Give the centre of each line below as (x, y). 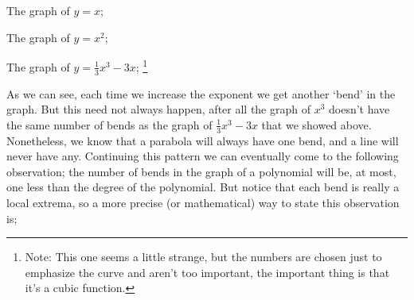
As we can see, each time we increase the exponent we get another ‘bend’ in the (201, 93)
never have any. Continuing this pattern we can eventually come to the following (203, 156)
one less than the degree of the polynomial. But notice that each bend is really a (203, 187)
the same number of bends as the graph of (109, 124)
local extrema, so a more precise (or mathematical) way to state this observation (203, 203)
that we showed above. (316, 124)
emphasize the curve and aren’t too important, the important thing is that (207, 272)
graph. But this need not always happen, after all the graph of (159, 109)
